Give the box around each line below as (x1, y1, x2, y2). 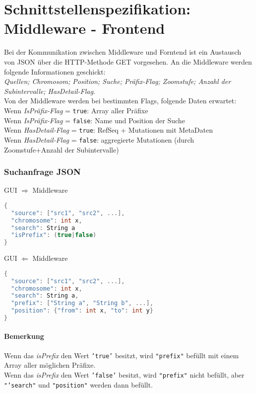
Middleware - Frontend (4, 18, 165, 38)
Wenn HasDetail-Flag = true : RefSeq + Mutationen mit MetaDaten (4, 125, 213, 135)
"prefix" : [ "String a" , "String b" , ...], (11, 300, 153, 307)
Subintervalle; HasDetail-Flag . (4, 85, 95, 96)
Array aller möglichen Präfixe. (4, 360, 96, 370)
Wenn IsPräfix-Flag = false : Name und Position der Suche (4, 115, 185, 125)
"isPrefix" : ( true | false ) (11, 232, 97, 239)
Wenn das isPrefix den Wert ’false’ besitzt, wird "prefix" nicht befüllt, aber (4, 369, 245, 380)
